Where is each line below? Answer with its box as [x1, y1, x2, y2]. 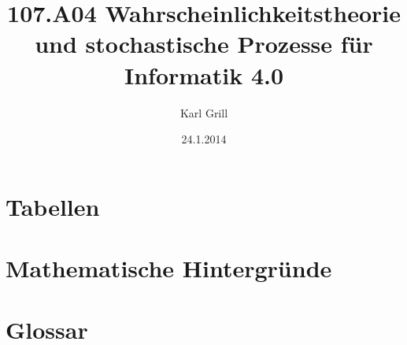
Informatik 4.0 [124, 58, 284, 91]
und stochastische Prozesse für [35, 28, 373, 60]
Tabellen [6, 190, 100, 222]
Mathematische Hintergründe [6, 252, 332, 284]
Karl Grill [179, 104, 228, 121]
